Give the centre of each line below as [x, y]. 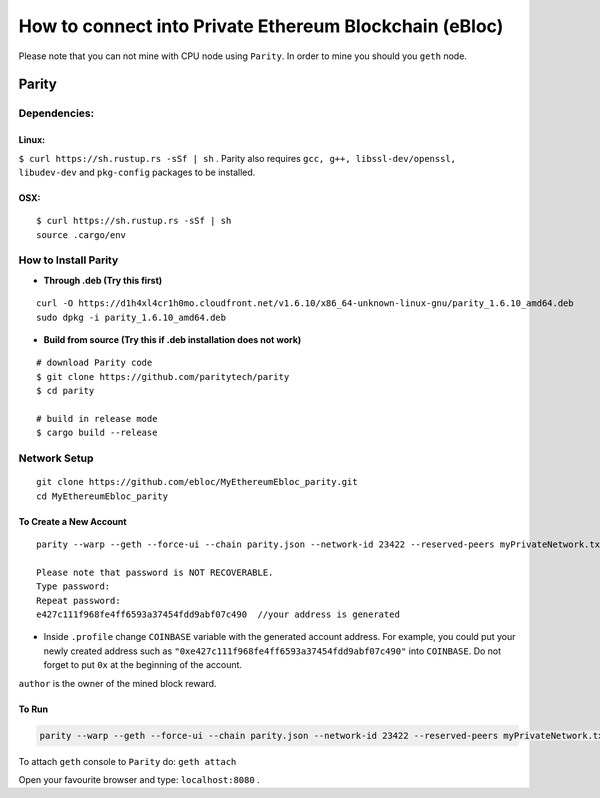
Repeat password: [78, 600]
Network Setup [56, 458]
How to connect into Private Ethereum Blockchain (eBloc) [261, 26]
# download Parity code [94, 363]
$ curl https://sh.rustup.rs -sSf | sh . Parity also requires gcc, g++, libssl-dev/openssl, [237, 158]
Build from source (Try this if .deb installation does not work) [172, 339]
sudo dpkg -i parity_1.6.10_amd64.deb [131, 317]
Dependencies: [56, 113]
